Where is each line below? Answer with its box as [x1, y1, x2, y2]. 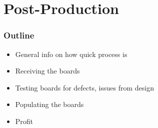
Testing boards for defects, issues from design [15, 82, 154, 92]
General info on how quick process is [15, 48, 127, 59]
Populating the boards [15, 99, 84, 109]
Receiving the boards [15, 65, 80, 76]
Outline [3, 29, 34, 41]
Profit [15, 115, 33, 126]
